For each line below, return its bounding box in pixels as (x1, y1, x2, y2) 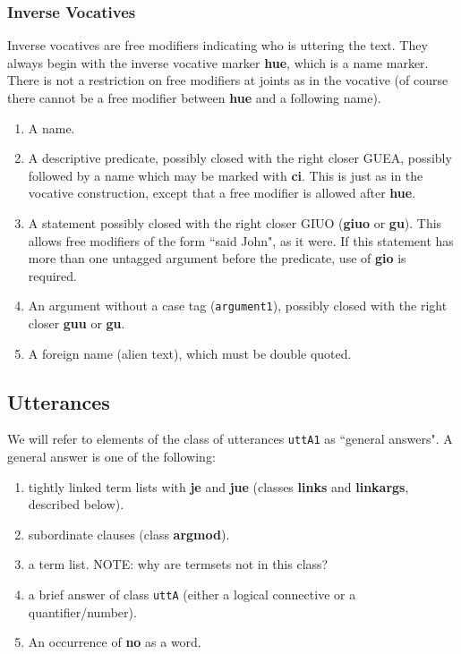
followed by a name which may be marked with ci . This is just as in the (28, 166, 423, 184)
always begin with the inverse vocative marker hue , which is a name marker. (7, 53, 429, 72)
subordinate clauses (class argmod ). (28, 524, 230, 543)
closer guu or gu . (28, 314, 125, 332)
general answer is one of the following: (7, 447, 216, 466)
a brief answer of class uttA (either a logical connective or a (28, 585, 356, 604)
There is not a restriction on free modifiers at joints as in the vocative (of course (7, 71, 448, 89)
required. (28, 266, 77, 285)
